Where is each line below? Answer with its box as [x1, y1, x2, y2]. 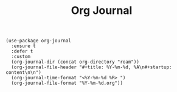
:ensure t [11, 43, 36, 49]
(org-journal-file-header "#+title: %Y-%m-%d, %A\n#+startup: [11, 64, 172, 70]
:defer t [11, 48, 33, 54]
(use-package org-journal [5, 38, 71, 44]
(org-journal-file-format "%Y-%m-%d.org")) [11, 80, 123, 87]
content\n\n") [5, 70, 42, 76]
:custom [11, 54, 31, 60]
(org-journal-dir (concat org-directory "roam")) [11, 59, 139, 65]
